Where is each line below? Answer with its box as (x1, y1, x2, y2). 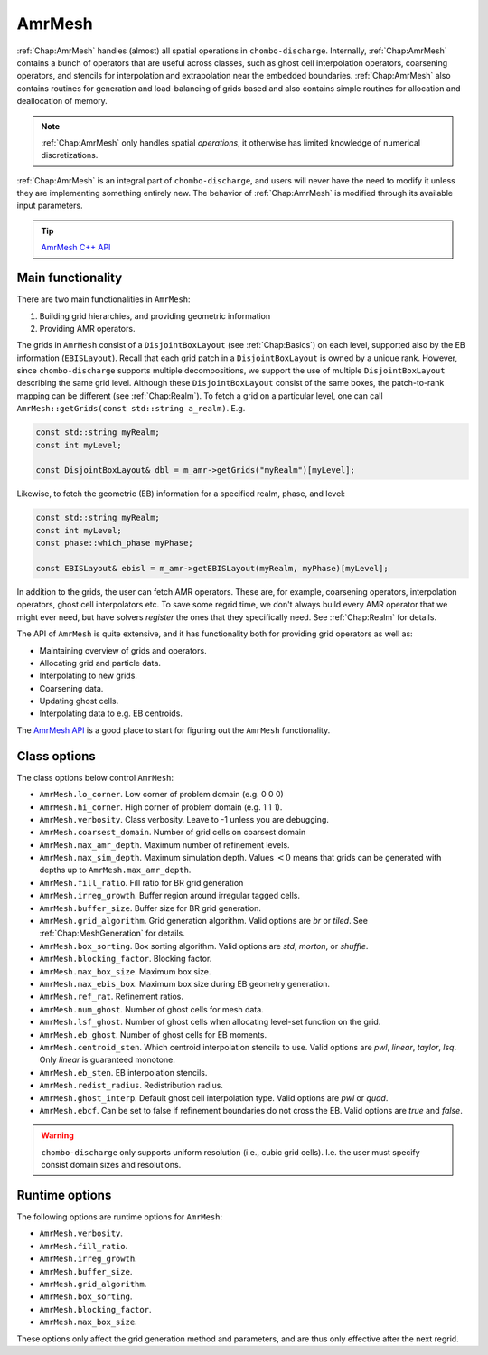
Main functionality (16, 270, 123, 286)
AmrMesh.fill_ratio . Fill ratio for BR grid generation (39, 877, 244, 888)
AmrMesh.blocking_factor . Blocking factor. (39, 954, 212, 964)
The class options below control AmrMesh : (16, 772, 174, 783)
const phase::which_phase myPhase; (35, 538, 193, 549)
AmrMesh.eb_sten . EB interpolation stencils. (39, 1067, 208, 1077)
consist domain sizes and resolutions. (41, 1160, 182, 1171)
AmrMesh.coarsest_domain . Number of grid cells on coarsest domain (39, 827, 306, 838)
